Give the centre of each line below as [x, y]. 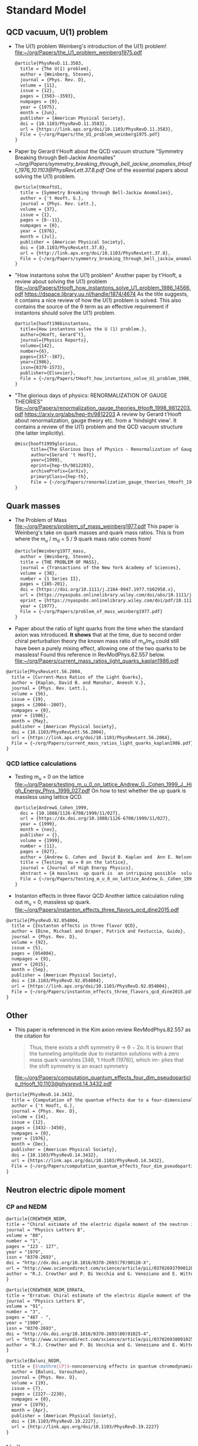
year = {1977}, [39, 606]
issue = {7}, [27, 1388]
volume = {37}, [39, 209]
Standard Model [46, 10]
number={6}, [35, 351]
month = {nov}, [39, 829]
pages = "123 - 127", [33, 1246]
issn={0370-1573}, [43, 368]
